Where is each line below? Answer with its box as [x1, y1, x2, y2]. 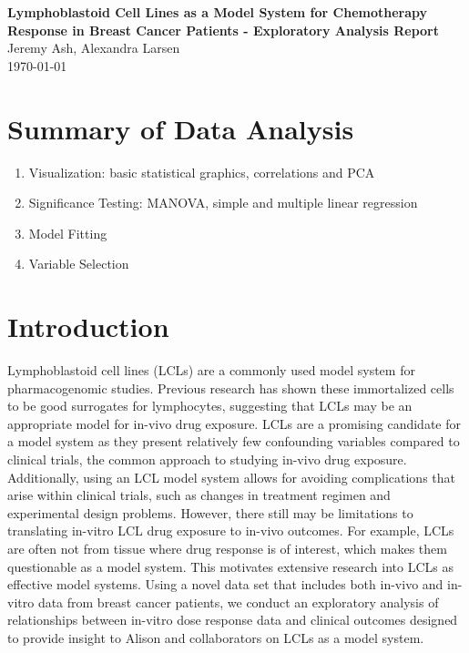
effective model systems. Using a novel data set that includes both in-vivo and [7, 575, 444, 594]
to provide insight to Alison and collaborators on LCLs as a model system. [7, 627, 424, 647]
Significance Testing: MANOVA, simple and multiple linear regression [28, 193, 418, 212]
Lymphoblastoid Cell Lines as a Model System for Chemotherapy [7, 3, 428, 21]
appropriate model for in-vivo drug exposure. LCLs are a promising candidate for [7, 413, 461, 433]
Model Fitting [28, 223, 107, 242]
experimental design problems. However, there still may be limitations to [7, 503, 413, 522]
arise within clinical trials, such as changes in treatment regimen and [7, 485, 391, 505]
